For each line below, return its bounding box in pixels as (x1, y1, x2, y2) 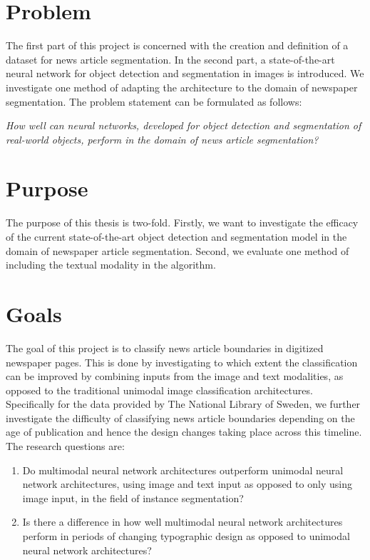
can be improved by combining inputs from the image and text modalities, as (6, 369, 344, 384)
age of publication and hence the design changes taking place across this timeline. (6, 424, 362, 439)
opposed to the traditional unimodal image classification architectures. (6, 382, 313, 397)
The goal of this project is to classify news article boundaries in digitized (6, 340, 324, 355)
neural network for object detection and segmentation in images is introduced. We (6, 66, 364, 81)
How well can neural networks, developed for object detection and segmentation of (6, 118, 361, 133)
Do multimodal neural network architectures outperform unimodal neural (22, 462, 344, 477)
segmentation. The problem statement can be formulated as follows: (6, 94, 302, 109)
